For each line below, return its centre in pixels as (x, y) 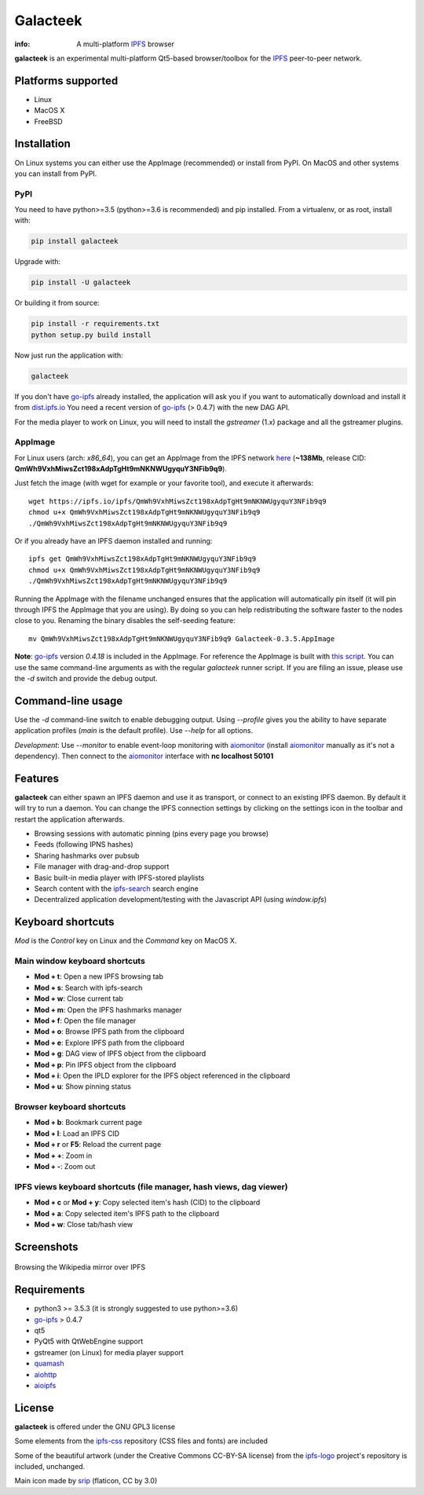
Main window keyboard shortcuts (80, 961)
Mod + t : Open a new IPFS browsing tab (99, 977)
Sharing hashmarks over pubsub (87, 856)
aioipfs (45, 1386)
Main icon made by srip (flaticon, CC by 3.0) (86, 1481)
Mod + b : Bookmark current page (88, 1123)
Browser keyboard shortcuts (70, 1107)
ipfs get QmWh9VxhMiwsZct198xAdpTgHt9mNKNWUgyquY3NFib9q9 (143, 559)
